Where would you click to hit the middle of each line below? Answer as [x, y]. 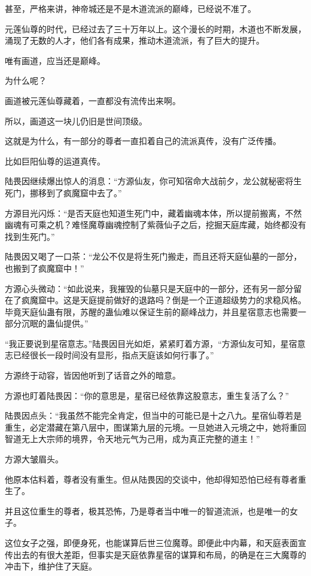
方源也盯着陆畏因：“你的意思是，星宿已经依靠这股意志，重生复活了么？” [147, 395]
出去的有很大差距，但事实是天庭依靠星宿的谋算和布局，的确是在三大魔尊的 [159, 554]
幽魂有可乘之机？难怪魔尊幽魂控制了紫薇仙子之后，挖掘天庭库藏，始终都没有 [155, 225]
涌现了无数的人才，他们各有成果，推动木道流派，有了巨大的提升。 [135, 40]
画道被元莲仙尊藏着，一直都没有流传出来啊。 [93, 100]
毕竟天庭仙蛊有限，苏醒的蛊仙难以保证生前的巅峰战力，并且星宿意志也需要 [151, 311]
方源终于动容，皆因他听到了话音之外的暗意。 [93, 375]
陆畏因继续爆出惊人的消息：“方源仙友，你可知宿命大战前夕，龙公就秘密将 [149, 181]
